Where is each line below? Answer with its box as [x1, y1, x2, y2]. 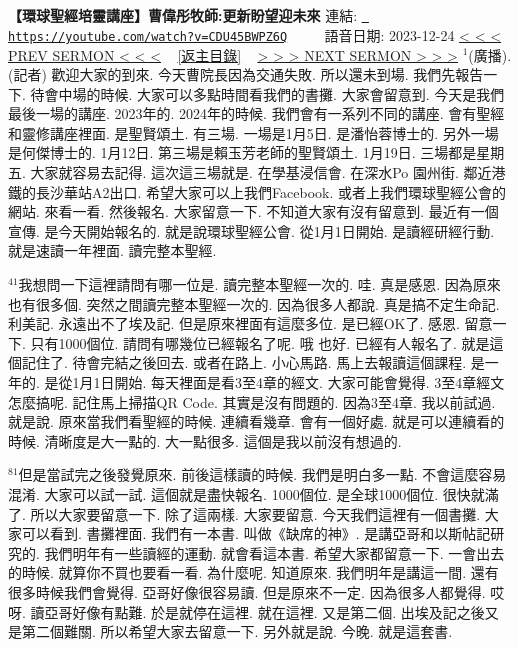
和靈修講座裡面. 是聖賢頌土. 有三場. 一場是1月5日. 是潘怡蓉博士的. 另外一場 [8, 122, 499, 143]
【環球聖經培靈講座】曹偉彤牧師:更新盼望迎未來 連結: [8, 5, 358, 26]
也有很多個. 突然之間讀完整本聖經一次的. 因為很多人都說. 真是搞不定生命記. [8, 293, 500, 314]
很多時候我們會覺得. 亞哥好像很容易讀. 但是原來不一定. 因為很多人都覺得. [8, 581, 486, 602]
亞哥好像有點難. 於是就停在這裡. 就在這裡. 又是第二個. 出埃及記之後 [44, 601, 485, 622]
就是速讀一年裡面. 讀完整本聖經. [8, 240, 217, 261]
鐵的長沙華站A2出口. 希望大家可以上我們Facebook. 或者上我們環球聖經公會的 [8, 181, 506, 202]
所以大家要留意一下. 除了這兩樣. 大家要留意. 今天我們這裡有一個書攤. [30, 503, 481, 524]
